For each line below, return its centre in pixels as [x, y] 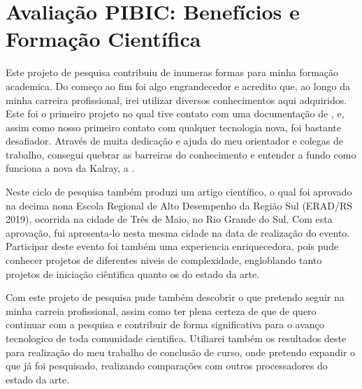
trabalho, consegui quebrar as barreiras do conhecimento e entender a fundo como [181, 154]
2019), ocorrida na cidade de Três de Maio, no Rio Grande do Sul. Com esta [169, 219]
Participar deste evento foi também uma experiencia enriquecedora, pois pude [172, 246]
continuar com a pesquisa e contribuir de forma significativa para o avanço [165, 324]
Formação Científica [103, 39]
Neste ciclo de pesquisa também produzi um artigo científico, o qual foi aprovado [179, 192]
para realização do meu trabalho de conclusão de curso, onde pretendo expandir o [181, 352]
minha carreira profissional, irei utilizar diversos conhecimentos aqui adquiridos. [176, 100]
